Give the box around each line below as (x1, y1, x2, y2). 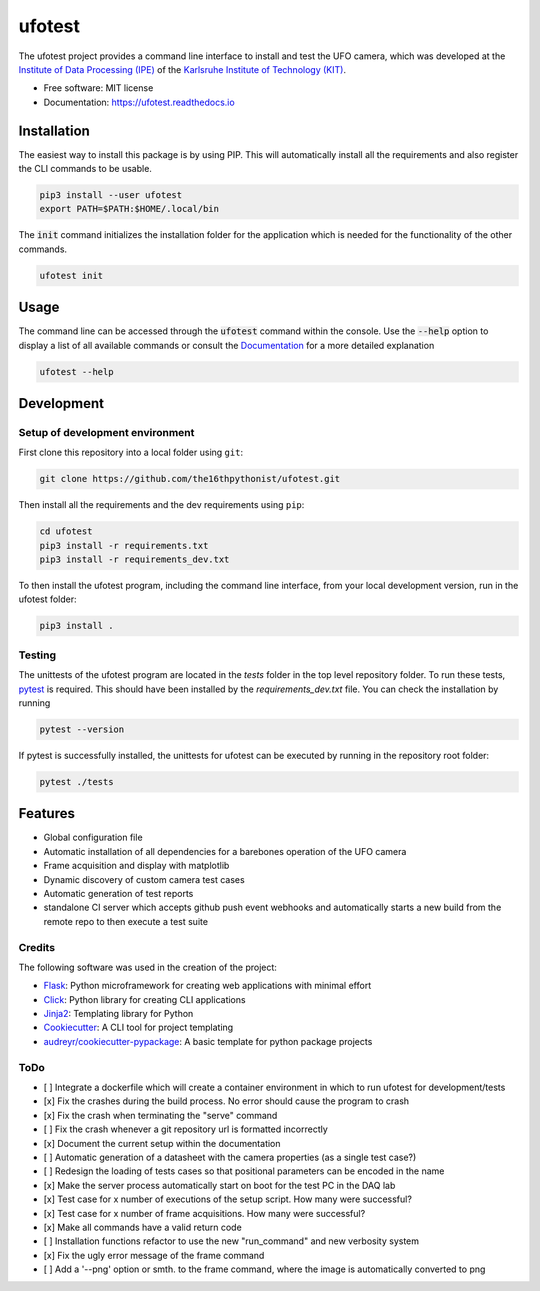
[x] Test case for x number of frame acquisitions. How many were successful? (43, 1207, 366, 1219)
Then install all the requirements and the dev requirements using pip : (18, 499, 305, 511)
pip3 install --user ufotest (39, 190, 183, 200)
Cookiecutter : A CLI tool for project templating (43, 1021, 234, 1034)
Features (18, 805, 75, 822)
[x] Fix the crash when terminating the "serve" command (43, 1109, 278, 1121)
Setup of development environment (18, 426, 195, 439)
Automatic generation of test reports (43, 888, 194, 899)
